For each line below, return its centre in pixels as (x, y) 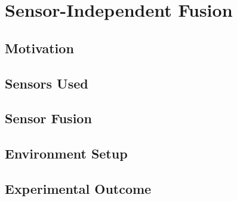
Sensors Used (47, 83)
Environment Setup (66, 153)
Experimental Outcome (78, 188)
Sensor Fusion (48, 118)
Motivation (39, 48)
